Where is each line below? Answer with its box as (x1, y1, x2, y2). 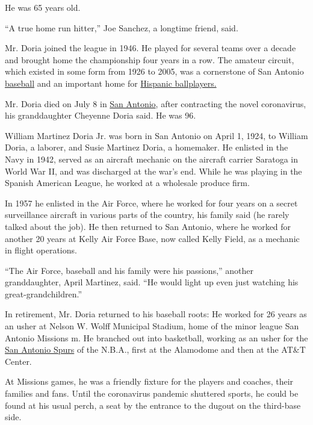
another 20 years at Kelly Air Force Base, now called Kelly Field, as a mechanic (5, 232, 300, 244)
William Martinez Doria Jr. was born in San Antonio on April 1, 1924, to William (5, 129, 308, 141)
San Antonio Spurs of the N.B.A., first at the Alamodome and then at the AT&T (5, 343, 306, 356)
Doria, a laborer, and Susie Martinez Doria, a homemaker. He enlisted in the (5, 141, 288, 154)
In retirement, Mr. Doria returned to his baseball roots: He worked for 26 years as (5, 308, 307, 320)
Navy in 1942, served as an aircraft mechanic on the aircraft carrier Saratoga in (5, 152, 299, 165)
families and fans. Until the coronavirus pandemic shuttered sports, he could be (5, 387, 299, 400)
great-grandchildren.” (5, 287, 82, 300)
